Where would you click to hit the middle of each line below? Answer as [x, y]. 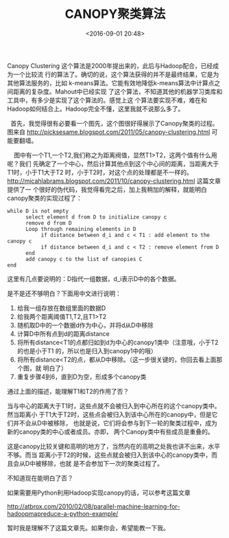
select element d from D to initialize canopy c [96, 217]
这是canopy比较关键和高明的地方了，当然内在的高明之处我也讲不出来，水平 [114, 446]
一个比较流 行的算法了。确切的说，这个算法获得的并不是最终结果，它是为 [116, 74]
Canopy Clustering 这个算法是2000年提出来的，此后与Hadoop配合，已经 [110, 65]
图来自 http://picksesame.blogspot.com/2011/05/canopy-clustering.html [109, 132]
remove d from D [48, 223]
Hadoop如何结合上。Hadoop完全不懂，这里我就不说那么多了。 [96, 109]
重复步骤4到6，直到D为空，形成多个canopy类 [82, 377]
